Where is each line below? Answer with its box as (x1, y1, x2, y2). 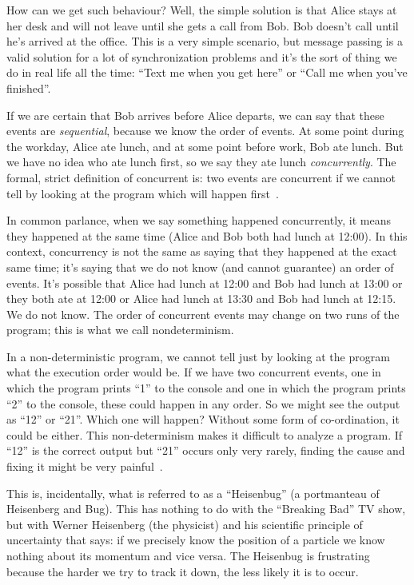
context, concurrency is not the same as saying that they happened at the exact (6, 243, 397, 260)
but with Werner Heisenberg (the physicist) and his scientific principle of (6, 515, 363, 532)
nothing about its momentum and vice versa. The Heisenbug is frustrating (6, 547, 370, 563)
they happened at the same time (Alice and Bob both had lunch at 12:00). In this (6, 227, 408, 244)
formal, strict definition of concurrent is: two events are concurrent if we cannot (6, 169, 396, 185)
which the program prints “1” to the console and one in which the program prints (6, 380, 406, 396)
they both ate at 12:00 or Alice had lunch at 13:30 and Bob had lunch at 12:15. (6, 290, 396, 307)
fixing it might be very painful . (6, 458, 163, 475)
